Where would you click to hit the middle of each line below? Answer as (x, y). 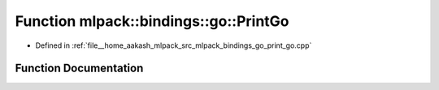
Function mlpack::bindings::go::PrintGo (152, 21)
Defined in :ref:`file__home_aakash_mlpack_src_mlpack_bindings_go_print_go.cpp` (174, 45)
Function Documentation (79, 69)
